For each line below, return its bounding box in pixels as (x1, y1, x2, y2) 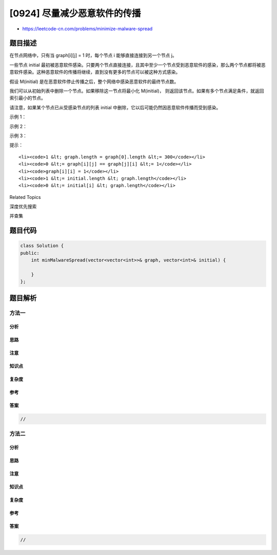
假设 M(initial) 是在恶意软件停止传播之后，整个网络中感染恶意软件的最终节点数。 (9, 78, 179, 85)
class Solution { (20, 243, 64, 249)
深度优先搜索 (9, 203, 37, 210)
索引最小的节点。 (9, 95, 46, 101)
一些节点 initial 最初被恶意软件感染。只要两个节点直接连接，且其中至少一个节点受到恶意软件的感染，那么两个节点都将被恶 (9, 61, 266, 68)
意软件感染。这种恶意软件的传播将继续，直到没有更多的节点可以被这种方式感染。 (9, 69, 181, 75)
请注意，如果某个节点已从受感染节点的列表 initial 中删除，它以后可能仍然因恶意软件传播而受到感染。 (9, 104, 221, 110)
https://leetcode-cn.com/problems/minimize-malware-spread (22, 26, 153, 32)
